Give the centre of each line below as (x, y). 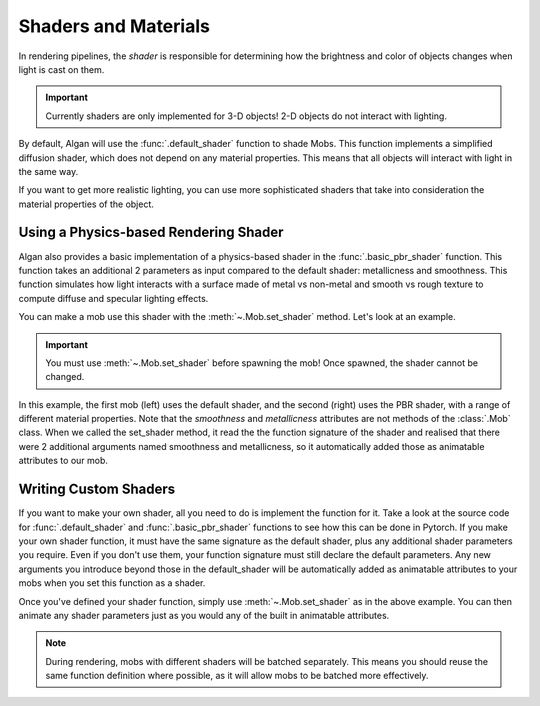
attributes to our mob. (63, 461)
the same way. (48, 171)
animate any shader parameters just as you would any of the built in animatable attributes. (204, 615)
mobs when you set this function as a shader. (112, 583)
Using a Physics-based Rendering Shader (151, 232)
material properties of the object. (86, 204)
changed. (65, 377)
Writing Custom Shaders (97, 489)
